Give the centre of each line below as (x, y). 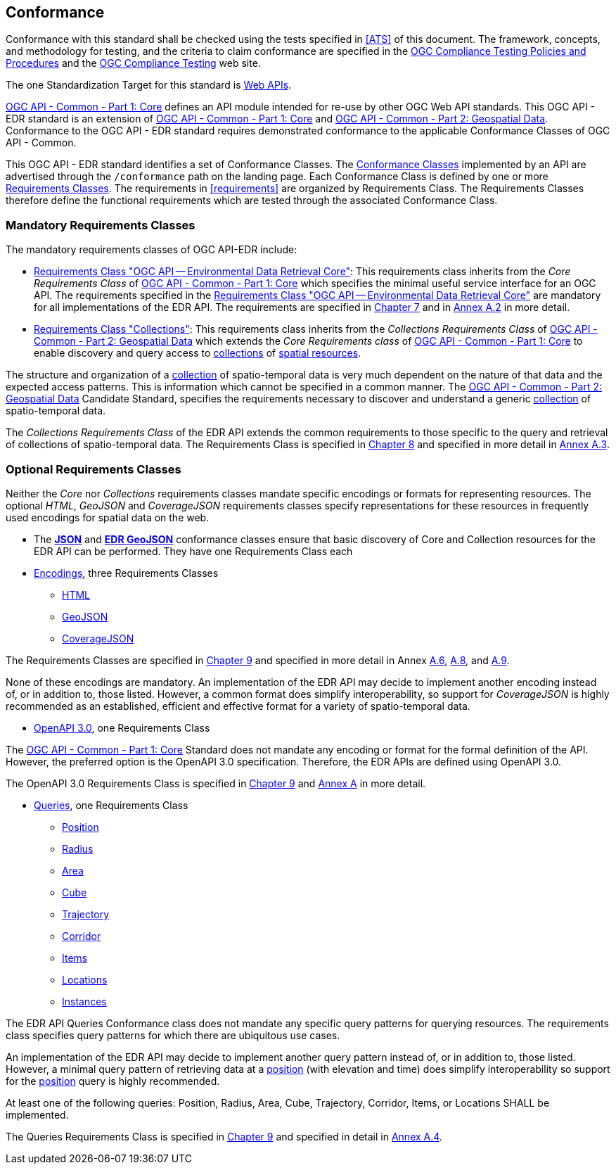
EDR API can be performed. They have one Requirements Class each (193, 551)
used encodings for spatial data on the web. (108, 517)
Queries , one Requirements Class (111, 805)
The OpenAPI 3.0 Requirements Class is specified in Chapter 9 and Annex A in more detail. (216, 783)
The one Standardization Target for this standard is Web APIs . (149, 85)
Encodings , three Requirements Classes (126, 573)
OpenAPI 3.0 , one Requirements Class (122, 727)
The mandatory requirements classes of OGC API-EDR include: (152, 250)
